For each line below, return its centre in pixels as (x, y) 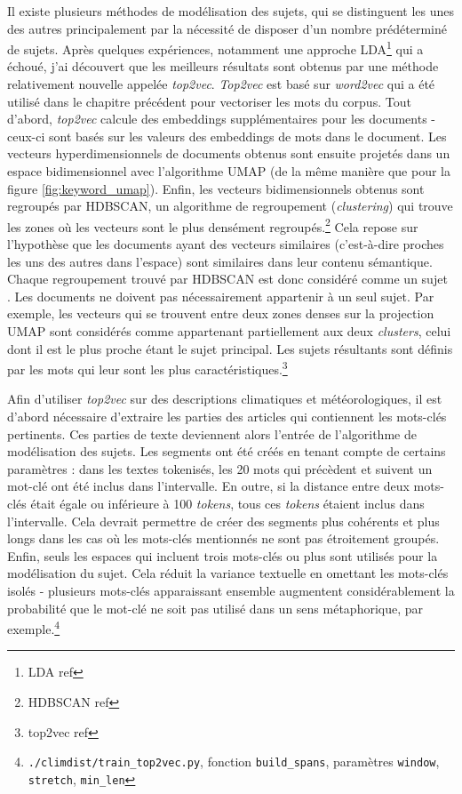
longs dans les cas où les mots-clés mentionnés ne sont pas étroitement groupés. (223, 538)
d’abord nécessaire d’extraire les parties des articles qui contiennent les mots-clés (227, 417)
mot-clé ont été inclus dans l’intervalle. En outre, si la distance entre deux (208, 486)
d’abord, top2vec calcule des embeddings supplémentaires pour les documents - (222, 119)
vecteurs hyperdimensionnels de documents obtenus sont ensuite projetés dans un (229, 153)
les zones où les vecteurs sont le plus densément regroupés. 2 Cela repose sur (213, 225)
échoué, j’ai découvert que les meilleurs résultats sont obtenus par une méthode (223, 66)
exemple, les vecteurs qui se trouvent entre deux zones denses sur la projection (221, 313)
